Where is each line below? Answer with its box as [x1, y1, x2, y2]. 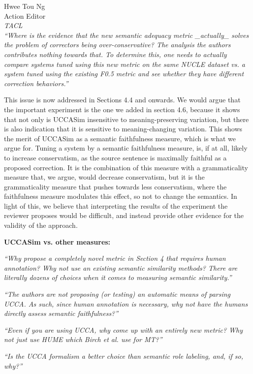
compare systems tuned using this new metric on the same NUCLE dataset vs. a [4, 59, 245, 69]
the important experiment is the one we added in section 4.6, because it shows [4, 104, 240, 114]
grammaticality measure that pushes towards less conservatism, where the [4, 181, 227, 191]
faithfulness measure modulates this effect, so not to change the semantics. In [4, 191, 237, 201]
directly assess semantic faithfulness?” [4, 308, 119, 318]
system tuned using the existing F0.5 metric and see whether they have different [4, 68, 244, 79]
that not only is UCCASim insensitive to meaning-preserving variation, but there [4, 114, 249, 124]
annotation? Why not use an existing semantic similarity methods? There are [4, 262, 238, 273]
